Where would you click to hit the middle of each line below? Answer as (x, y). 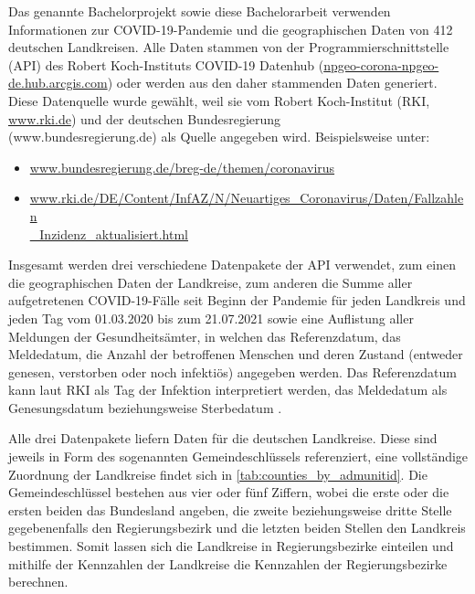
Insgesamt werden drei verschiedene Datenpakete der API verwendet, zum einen (232, 265)
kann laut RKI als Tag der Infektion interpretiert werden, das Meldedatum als (228, 390)
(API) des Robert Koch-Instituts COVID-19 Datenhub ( (166, 64)
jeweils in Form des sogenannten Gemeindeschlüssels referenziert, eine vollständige (238, 456)
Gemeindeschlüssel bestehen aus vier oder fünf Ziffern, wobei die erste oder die (229, 492)
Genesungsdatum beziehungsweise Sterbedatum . (145, 407)
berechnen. (38, 582)
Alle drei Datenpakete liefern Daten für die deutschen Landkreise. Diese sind (223, 438)
